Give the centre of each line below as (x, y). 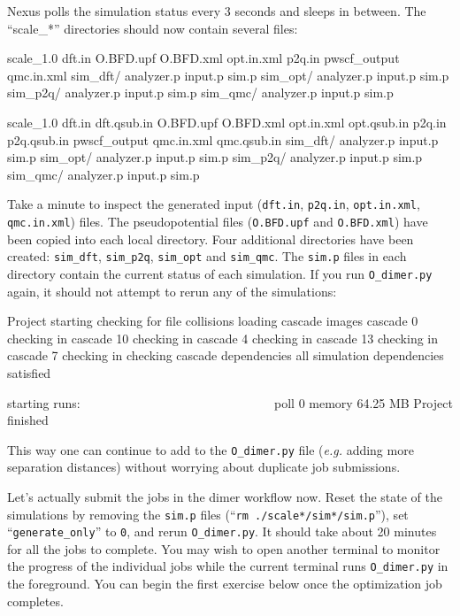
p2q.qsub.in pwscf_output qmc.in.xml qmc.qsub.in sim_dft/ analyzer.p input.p (223, 139)
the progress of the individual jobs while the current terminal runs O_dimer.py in (228, 566)
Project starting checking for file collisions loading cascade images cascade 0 (213, 321)
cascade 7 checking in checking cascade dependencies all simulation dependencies (226, 355)
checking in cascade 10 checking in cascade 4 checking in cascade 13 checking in (223, 338)
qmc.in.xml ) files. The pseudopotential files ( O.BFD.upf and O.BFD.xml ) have (218, 221)
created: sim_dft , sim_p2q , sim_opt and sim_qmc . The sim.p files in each (207, 256)
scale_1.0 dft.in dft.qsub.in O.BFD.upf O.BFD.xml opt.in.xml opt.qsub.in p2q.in (227, 122)
